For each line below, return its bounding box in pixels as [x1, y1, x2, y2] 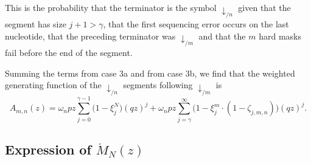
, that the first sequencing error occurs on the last [103, 18, 289, 30]
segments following [123, 78, 193, 91]
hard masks [259, 29, 301, 42]
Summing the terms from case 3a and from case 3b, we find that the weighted [5, 66, 295, 79]
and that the [198, 29, 246, 42]
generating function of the [5, 78, 102, 91]
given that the [238, 1, 291, 13]
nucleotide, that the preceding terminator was [5, 29, 176, 42]
